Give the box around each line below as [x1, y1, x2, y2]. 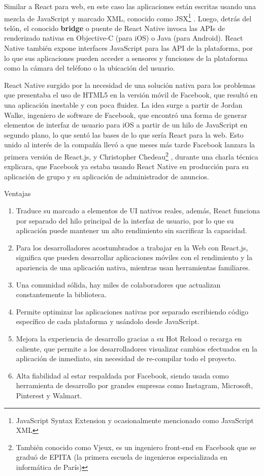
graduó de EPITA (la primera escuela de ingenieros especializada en [16, 452, 227, 462]
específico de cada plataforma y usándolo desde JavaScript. [16, 316, 200, 327]
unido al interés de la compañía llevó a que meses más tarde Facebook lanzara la [4, 139, 255, 150]
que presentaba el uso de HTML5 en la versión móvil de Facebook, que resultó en [4, 89, 258, 100]
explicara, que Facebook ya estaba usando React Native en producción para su [4, 161, 249, 172]
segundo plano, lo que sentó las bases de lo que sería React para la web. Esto [4, 129, 244, 140]
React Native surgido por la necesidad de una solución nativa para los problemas [4, 79, 256, 90]
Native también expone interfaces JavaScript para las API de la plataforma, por [4, 43, 253, 53]
